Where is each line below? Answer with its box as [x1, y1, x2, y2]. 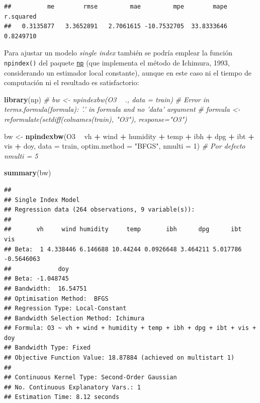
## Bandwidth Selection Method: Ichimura [4, 314, 145, 322]
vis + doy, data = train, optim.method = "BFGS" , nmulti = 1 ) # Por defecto [4, 141, 245, 151]
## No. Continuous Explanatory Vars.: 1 [4, 383, 141, 391]
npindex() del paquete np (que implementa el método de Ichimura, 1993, [4, 57, 230, 68]
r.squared [4, 13, 37, 20]
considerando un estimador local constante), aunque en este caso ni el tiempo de [4, 67, 251, 78]
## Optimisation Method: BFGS [4, 295, 109, 302]
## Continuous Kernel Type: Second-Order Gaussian [4, 374, 177, 381]
